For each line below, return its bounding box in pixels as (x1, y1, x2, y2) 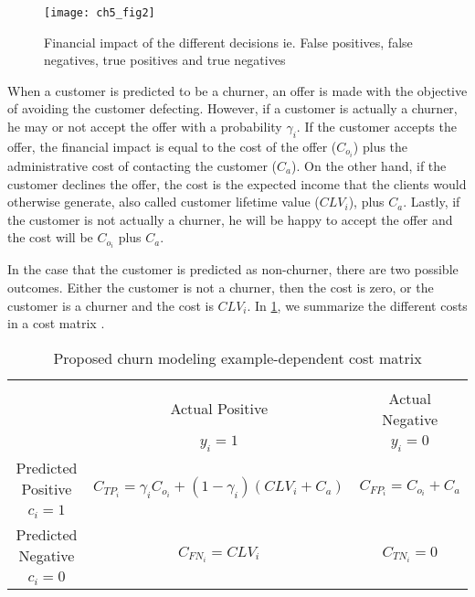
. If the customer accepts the (296, 117, 457, 136)
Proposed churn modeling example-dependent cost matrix (53, 346, 422, 368)
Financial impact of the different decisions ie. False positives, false (44, 32, 413, 51)
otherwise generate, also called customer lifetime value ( (7, 192, 320, 211)
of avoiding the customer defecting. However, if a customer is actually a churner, (7, 99, 458, 118)
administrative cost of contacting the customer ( (7, 155, 278, 175)
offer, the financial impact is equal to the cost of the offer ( (7, 136, 337, 155)
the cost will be (7, 228, 93, 247)
